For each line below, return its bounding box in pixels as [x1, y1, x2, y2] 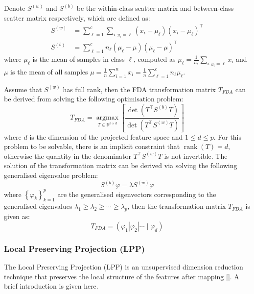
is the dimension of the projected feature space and [29, 131, 183, 142]
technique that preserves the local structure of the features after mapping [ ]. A [4, 271, 239, 281]
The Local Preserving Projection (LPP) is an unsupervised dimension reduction [4, 261, 243, 271]
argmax [96, 114, 119, 122]
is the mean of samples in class [32, 54, 125, 64]
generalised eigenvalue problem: [4, 170, 98, 180]
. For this [213, 131, 242, 142]
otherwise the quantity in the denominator [4, 150, 131, 161]
